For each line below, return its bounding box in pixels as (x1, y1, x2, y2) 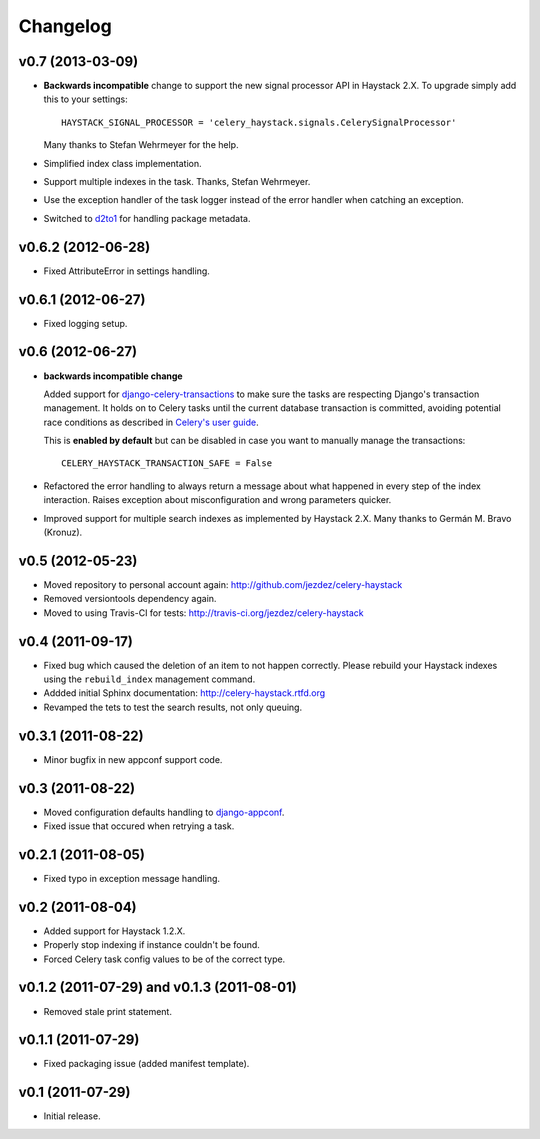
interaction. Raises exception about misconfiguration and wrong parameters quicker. (43, 494, 392, 506)
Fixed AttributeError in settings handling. (43, 265, 210, 277)
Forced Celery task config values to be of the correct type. (43, 953, 286, 965)
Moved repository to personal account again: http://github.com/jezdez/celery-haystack (43, 578, 403, 590)
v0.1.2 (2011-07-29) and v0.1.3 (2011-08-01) (18, 979, 297, 996)
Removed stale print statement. (43, 1005, 172, 1017)
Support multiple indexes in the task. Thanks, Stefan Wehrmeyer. (43, 176, 311, 188)
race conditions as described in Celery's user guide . (43, 416, 259, 428)
